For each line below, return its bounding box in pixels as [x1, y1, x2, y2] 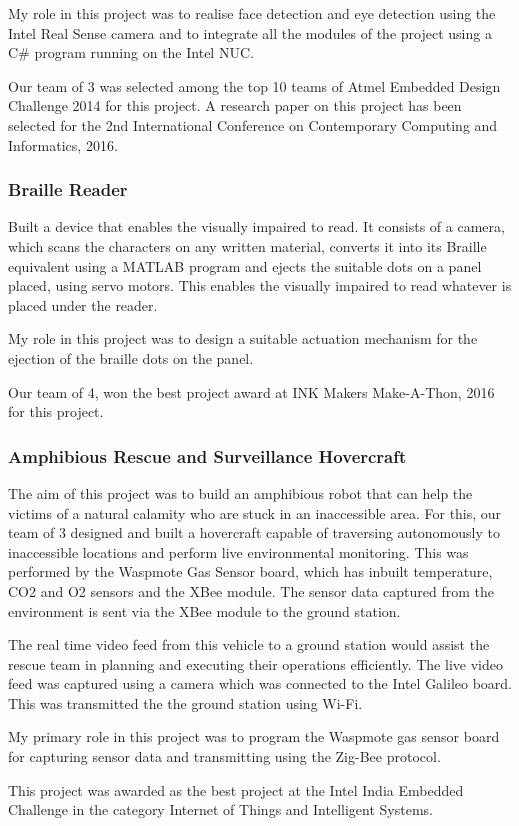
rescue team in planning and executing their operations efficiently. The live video [8, 653, 503, 674]
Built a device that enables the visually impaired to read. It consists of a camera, [8, 216, 505, 237]
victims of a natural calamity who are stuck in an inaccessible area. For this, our [8, 502, 502, 523]
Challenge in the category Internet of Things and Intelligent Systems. [8, 799, 433, 820]
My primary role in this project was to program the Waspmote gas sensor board [8, 726, 500, 747]
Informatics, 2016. [8, 134, 118, 155]
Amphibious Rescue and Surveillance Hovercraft [8, 443, 407, 468]
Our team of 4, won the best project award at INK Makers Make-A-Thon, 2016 [8, 381, 495, 402]
